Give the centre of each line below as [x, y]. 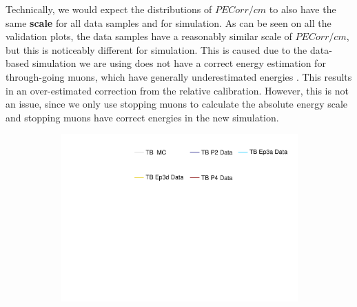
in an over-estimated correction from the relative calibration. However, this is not [177, 90]
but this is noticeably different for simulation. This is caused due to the [156, 49]
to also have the [303, 9]
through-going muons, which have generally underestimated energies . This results [179, 76]
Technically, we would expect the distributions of [109, 9]
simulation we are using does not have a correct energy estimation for [179, 63]
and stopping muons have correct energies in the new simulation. [142, 117]
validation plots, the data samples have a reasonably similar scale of [149, 36]
